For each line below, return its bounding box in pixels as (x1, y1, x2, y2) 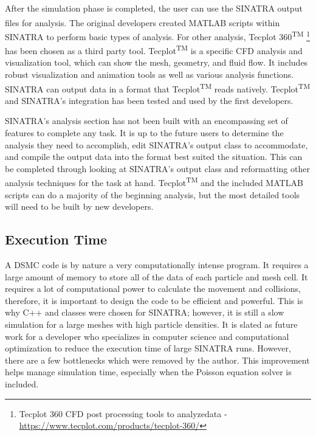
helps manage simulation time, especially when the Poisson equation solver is (5, 365, 292, 378)
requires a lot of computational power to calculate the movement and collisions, (5, 282, 301, 295)
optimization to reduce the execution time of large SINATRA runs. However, (5, 342, 291, 355)
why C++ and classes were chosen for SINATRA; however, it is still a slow (5, 306, 284, 319)
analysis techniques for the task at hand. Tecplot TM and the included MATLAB (5, 175, 303, 189)
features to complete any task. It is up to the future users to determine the (5, 126, 284, 139)
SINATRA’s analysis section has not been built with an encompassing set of (5, 114, 288, 127)
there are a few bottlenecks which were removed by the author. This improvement (5, 353, 310, 366)
